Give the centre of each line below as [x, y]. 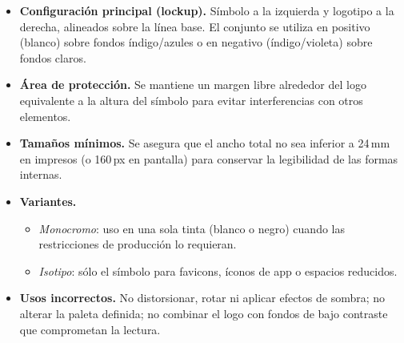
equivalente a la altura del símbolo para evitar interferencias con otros [191, 100]
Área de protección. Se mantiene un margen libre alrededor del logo [193, 85]
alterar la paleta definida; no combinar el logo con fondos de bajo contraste [204, 313]
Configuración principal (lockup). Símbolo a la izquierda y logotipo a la [207, 10]
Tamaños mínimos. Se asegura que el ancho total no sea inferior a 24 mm [205, 143]
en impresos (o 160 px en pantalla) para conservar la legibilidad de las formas [209, 158]
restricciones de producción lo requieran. [138, 244]
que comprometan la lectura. [90, 329]
